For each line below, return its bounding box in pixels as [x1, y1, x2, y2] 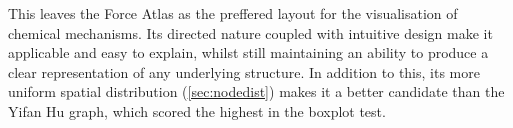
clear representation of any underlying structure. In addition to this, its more [8, 61, 480, 82]
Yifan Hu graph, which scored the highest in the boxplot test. [8, 100, 386, 121]
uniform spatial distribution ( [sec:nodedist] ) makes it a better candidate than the [8, 81, 505, 102]
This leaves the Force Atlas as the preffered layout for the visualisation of [8, 3, 458, 23]
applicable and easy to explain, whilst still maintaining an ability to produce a [8, 42, 489, 63]
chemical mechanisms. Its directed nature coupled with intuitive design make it [8, 22, 493, 43]
